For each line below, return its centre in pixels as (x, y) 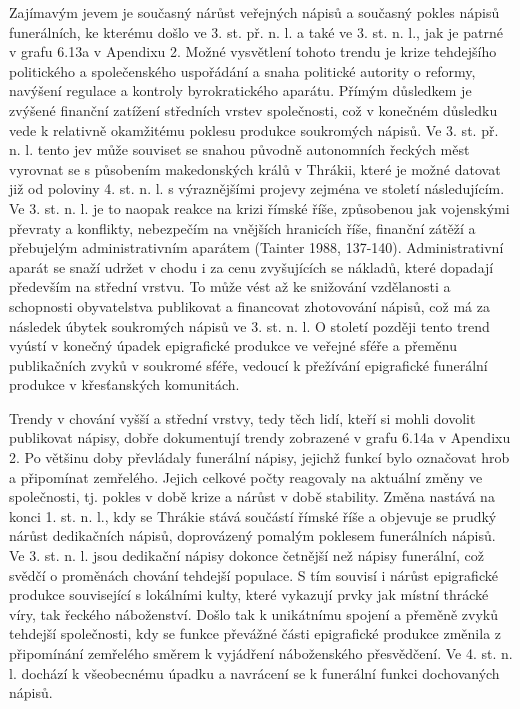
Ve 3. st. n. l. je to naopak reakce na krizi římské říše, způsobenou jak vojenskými (259, 207)
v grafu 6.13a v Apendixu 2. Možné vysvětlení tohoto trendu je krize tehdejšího (253, 51)
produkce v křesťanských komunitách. (124, 384)
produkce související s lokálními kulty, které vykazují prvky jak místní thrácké (249, 594)
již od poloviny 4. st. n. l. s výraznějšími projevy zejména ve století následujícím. (257, 188)
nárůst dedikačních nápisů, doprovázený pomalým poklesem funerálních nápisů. (252, 535)
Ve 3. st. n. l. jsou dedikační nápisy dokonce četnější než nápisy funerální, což (246, 555)
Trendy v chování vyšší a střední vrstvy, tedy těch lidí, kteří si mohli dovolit (242, 417)
